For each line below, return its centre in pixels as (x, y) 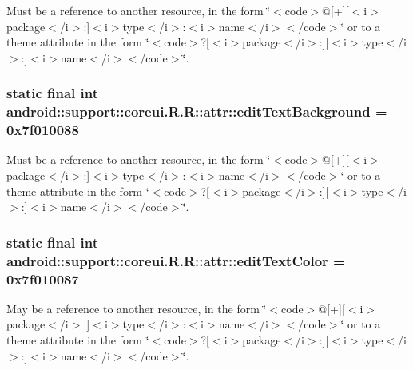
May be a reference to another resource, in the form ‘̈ (137, 308)
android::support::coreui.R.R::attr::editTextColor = (176, 260)
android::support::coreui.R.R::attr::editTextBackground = (197, 111)
